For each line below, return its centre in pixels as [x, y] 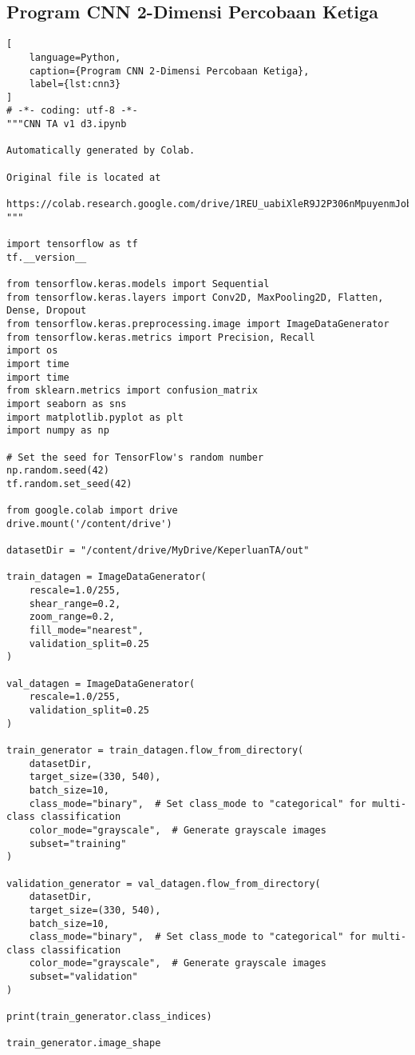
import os [32, 351]
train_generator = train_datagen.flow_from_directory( [155, 750]
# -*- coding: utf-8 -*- [72, 111]
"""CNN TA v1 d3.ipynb [67, 124]
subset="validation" [83, 977]
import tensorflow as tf [72, 244]
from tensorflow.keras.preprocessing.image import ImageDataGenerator [198, 324]
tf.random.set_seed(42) [69, 484]
